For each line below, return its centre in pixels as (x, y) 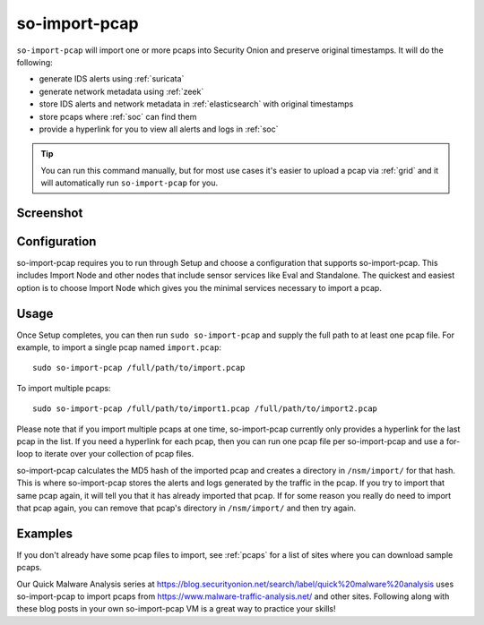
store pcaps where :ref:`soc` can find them (118, 116)
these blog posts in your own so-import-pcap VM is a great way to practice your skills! (176, 609)
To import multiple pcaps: (64, 388)
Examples (45, 533)
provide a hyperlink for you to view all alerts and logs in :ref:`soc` (159, 129)
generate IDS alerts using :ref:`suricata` (112, 79)
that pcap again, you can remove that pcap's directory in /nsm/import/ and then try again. (186, 508)
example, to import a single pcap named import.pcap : (119, 347)
